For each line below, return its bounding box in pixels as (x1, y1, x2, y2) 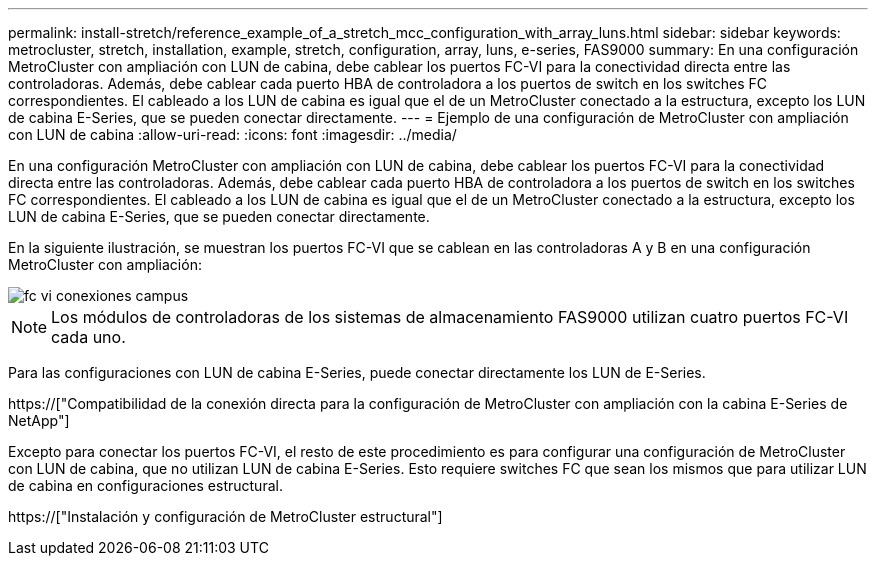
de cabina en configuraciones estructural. (8, 477, 283, 494)
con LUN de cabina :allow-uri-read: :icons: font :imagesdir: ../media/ (8, 126, 457, 143)
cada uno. (51, 327, 126, 347)
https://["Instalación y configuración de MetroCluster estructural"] (8, 508, 443, 525)
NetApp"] (8, 412, 70, 429)
